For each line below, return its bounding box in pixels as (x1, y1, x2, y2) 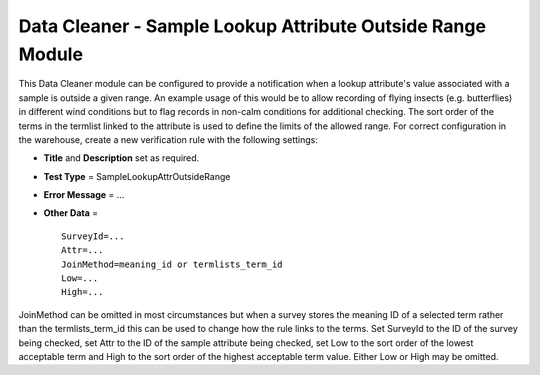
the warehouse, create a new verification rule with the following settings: (18, 133, 319, 145)
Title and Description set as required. (43, 152, 200, 164)
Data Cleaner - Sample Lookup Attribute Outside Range (18, 15, 487, 37)
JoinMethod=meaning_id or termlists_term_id (61, 258, 284, 270)
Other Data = (43, 207, 99, 219)
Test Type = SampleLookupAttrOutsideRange (43, 170, 231, 182)
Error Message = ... (43, 189, 125, 201)
